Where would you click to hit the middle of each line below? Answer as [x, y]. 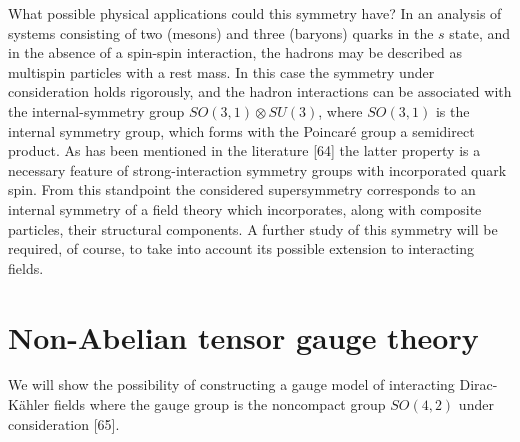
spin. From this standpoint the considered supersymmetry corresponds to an [242, 189]
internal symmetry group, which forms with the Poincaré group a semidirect [241, 130]
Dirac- [478, 384]
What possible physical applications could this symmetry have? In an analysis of [255, 13]
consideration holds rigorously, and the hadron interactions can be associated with [260, 91]
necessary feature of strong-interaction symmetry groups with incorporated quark [257, 169]
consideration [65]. [64, 423]
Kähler [29, 404]
